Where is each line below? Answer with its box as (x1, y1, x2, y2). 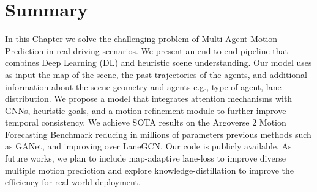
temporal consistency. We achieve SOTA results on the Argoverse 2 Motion (5, 116, 286, 129)
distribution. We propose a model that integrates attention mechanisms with (5, 92, 293, 105)
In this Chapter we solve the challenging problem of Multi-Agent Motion (5, 32, 278, 45)
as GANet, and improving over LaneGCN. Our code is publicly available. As (5, 140, 292, 152)
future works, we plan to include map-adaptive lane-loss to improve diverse (5, 152, 286, 165)
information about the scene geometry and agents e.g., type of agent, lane (5, 80, 282, 93)
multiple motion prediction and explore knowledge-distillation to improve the (5, 163, 294, 176)
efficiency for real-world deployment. (5, 176, 141, 188)
